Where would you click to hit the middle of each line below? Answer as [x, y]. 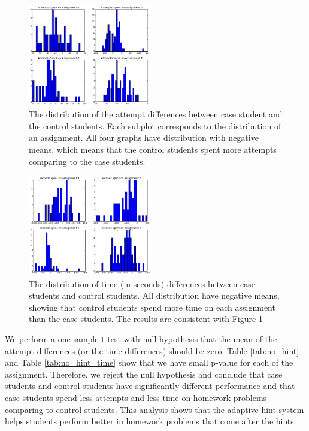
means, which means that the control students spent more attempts [153, 150]
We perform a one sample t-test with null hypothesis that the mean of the [141, 339]
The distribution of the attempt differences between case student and [156, 114]
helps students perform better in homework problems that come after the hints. [151, 421]
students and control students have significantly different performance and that [150, 386]
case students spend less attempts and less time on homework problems [136, 397]
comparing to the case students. [87, 161]
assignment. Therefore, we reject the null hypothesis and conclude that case [144, 374]
